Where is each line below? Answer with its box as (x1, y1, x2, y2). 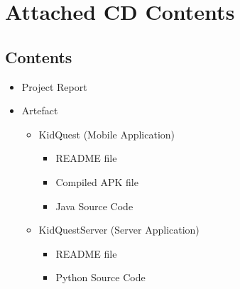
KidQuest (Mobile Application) (38, 126, 175, 141)
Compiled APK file (55, 174, 138, 189)
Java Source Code (55, 198, 133, 213)
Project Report (21, 79, 87, 94)
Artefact (21, 103, 58, 118)
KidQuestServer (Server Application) (38, 222, 200, 237)
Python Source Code (55, 270, 146, 285)
